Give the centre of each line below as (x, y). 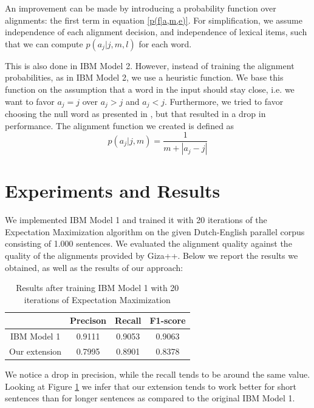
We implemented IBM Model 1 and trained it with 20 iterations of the (136, 220)
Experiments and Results (113, 191)
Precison (88, 320)
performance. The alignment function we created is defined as (120, 125)
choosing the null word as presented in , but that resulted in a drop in (135, 114)
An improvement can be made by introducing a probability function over (141, 8)
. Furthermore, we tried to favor (224, 101)
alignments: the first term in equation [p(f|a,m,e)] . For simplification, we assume (154, 20)
